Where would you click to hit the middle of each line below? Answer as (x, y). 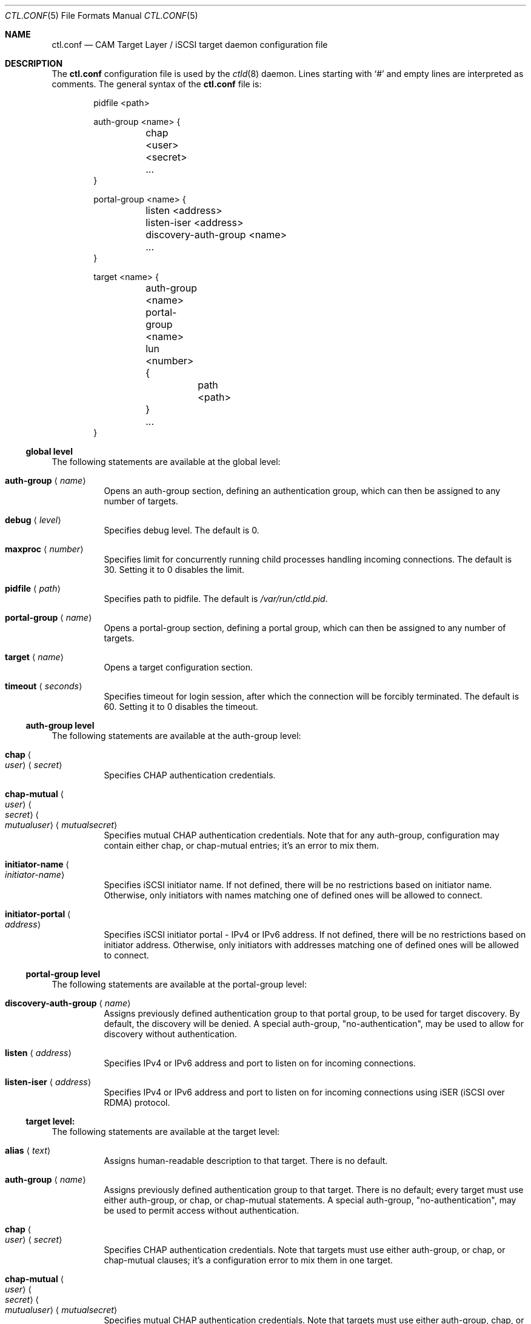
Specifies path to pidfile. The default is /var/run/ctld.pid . (216, 599)
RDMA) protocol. (137, 1102)
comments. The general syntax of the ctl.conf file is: (157, 84)
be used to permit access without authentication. (202, 1210)
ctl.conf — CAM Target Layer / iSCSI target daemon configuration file (190, 45)
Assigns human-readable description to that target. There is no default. (246, 1161)
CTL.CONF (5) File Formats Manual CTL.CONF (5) (102, 15)
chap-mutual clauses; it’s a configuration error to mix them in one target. (249, 1260)
